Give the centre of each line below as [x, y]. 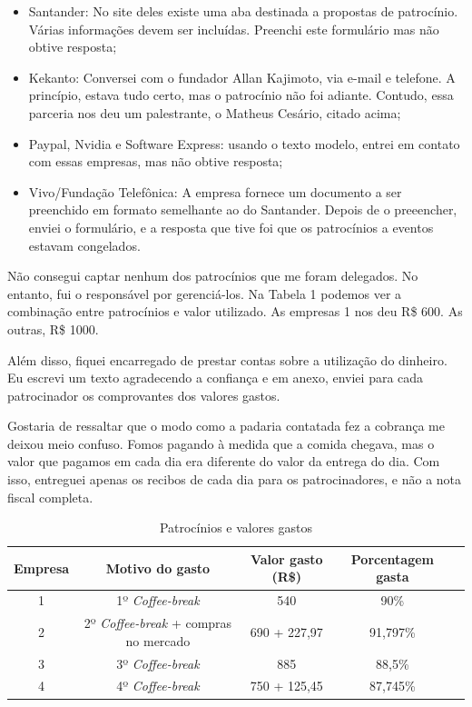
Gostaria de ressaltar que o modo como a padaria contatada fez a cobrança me [226, 426]
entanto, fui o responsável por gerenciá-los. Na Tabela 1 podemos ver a [205, 293]
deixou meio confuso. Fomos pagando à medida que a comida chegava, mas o [221, 443]
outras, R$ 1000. [53, 329]
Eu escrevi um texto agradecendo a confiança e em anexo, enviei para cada [216, 378]
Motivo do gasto [158, 568]
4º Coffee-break [158, 686]
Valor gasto [286, 558]
